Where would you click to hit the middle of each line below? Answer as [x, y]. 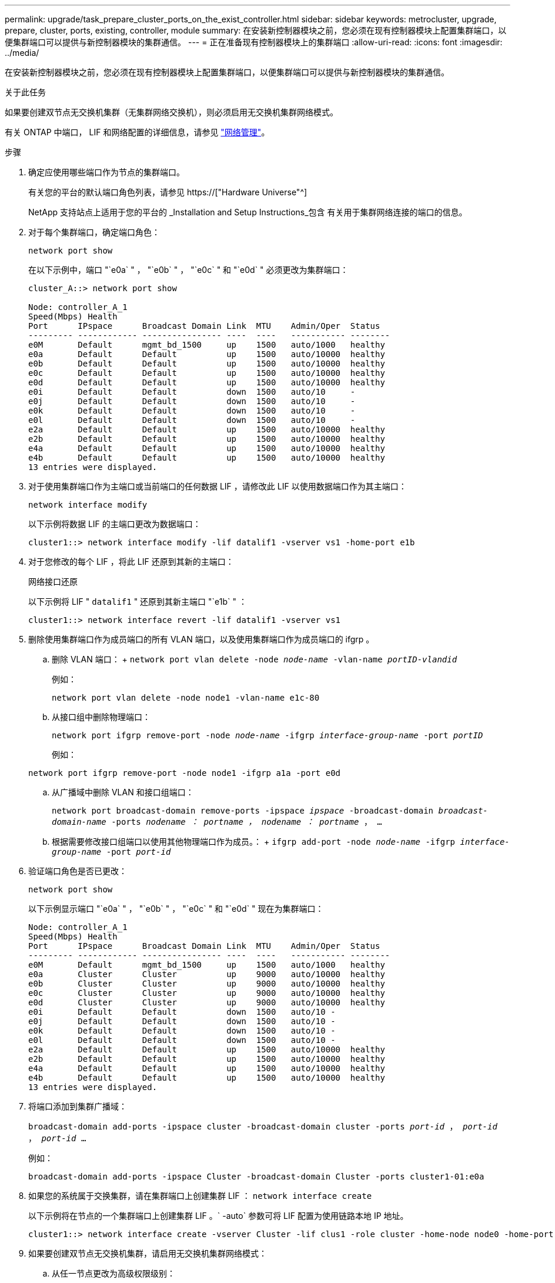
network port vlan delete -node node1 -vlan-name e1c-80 [186, 698]
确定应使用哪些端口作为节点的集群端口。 [106, 172]
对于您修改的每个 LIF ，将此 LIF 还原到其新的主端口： [131, 561]
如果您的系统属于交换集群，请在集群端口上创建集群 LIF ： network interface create [200, 1196]
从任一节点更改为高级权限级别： [113, 1273]
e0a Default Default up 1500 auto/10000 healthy [207, 354]
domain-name [79, 822]
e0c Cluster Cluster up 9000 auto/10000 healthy [207, 993]
